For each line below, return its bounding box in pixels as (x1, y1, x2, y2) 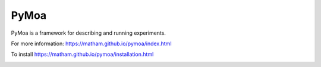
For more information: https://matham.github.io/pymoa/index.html (11, 40, 172, 47)
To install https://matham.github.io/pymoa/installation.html (11, 51, 154, 58)
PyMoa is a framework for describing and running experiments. (11, 29, 166, 36)
